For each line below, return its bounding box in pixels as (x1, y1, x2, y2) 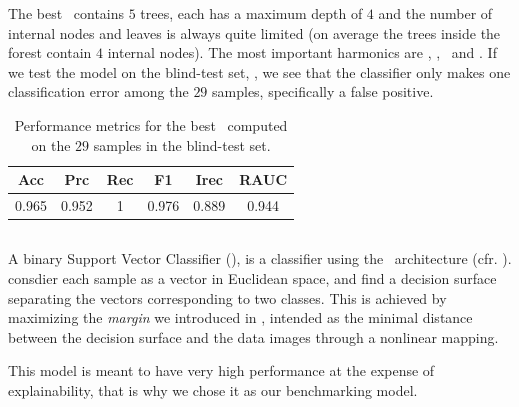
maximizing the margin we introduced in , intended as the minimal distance (8, 307, 473, 328)
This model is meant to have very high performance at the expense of (8, 360, 435, 381)
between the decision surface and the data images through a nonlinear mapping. (8, 326, 499, 347)
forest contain (8, 42, 92, 63)
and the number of (378, 3, 493, 23)
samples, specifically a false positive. (212, 81, 434, 102)
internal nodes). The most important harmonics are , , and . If (107, 42, 497, 63)
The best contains (8, 3, 125, 23)
